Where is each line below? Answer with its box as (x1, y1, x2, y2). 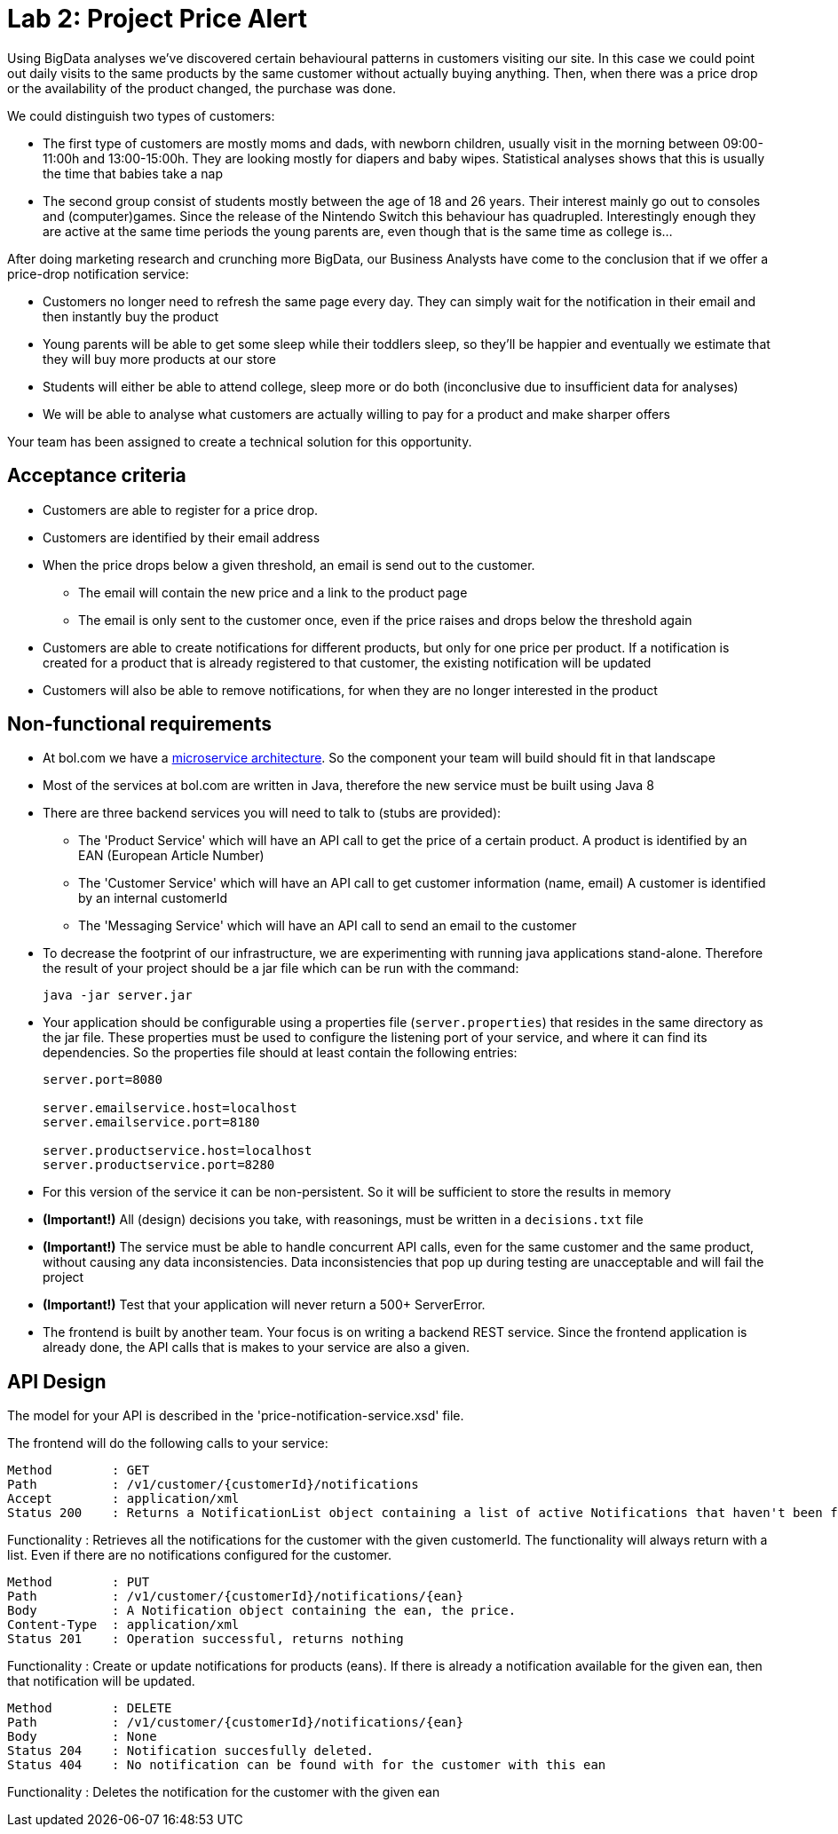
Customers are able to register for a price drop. (43, 502, 319, 518)
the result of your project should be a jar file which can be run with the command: (43, 960, 519, 976)
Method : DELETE (7, 1701, 172, 1716)
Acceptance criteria (7, 464, 186, 487)
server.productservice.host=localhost (43, 1143, 312, 1158)
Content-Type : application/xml (7, 1617, 240, 1632)
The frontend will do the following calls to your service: (7, 1435, 328, 1451)
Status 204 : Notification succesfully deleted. (7, 1743, 375, 1759)
